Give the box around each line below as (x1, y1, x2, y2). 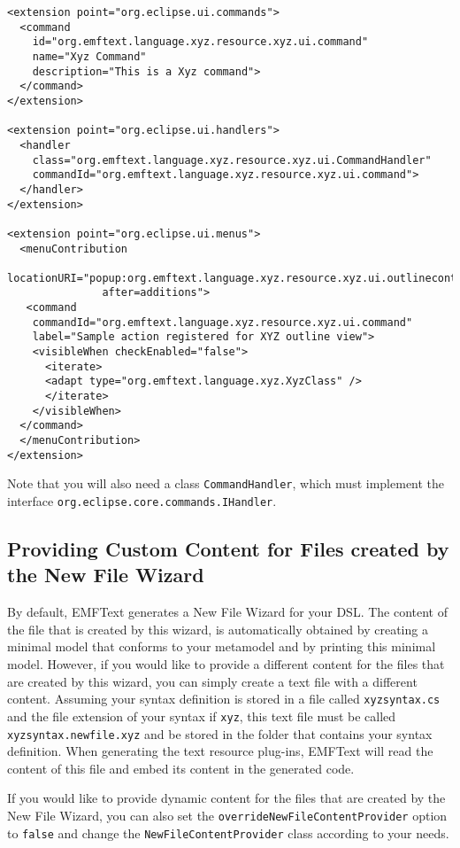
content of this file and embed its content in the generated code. (7, 759, 355, 777)
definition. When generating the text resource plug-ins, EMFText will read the (7, 742, 433, 760)
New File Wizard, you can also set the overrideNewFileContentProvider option (7, 805, 448, 824)
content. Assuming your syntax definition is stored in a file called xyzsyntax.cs (7, 689, 441, 708)
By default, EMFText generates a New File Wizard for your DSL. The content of (7, 603, 448, 621)
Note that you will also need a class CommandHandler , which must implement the (7, 474, 445, 493)
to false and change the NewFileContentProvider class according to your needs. (7, 823, 449, 842)
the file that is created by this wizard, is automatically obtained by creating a (7, 619, 428, 638)
